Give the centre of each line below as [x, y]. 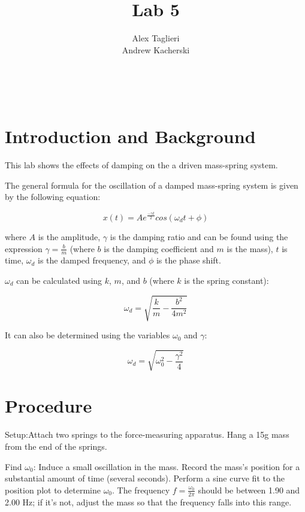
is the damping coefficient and [159, 248]
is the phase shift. [188, 260]
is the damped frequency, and [92, 260]
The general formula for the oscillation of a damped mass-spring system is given [152, 185]
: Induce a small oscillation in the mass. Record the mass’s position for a [167, 466]
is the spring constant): [227, 280]
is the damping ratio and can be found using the [199, 236]
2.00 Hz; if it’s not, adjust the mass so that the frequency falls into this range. [148, 502]
